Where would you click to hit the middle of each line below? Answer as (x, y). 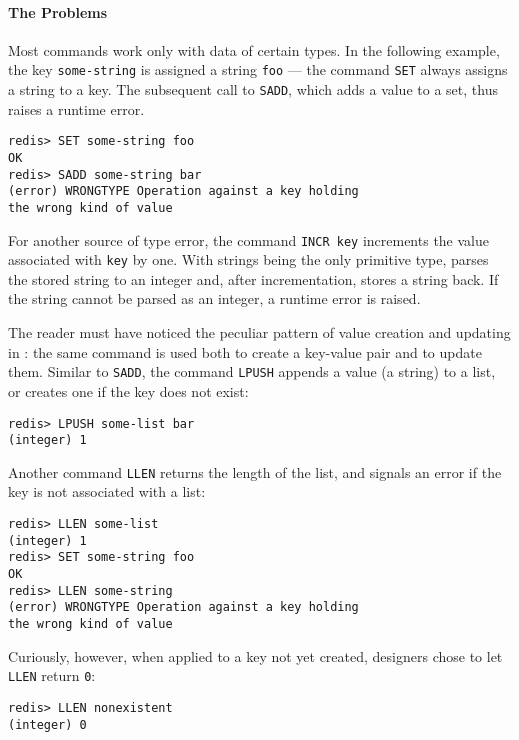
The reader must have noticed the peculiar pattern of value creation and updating (259, 332)
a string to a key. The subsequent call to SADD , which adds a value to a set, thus (253, 89)
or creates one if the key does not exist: (128, 390)
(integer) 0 (47, 724)
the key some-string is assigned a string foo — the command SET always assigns (258, 69)
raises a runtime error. (76, 108)
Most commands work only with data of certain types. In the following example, (254, 49)
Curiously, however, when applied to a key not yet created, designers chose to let (255, 655)
